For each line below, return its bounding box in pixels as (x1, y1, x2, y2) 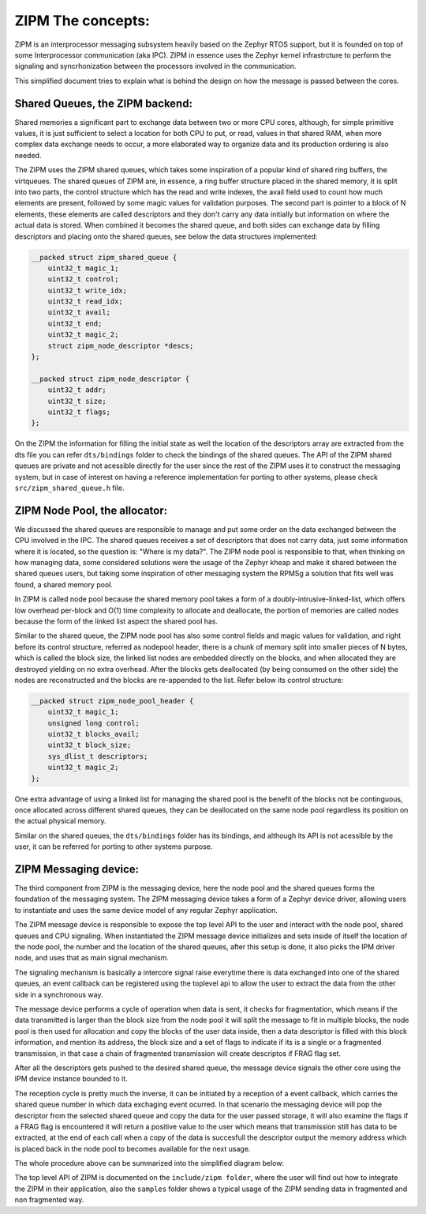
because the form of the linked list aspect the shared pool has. (14, 616, 219, 626)
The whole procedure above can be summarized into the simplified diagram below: (14, 1159, 284, 1168)
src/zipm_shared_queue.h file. (14, 483, 125, 492)
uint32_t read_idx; (47, 297, 124, 306)
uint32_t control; (47, 275, 119, 284)
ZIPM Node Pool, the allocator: (14, 503, 168, 517)
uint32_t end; (47, 319, 103, 328)
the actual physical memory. (14, 816, 106, 826)
